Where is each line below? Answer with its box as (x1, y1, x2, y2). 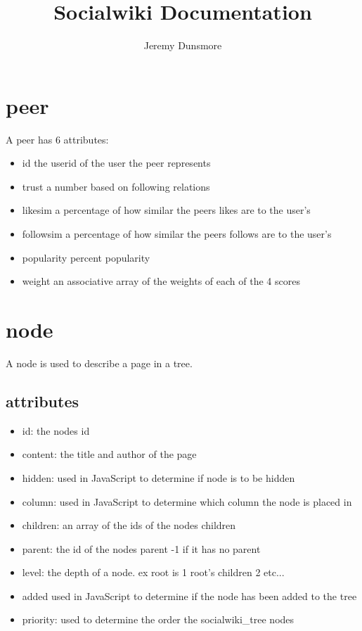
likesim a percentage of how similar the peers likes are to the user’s (22, 203, 311, 217)
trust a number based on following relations (22, 179, 210, 193)
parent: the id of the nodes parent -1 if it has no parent (22, 541, 261, 556)
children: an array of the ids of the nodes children (22, 518, 236, 533)
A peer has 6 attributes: (6, 132, 109, 146)
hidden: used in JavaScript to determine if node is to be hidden (22, 470, 295, 485)
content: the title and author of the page (22, 447, 197, 461)
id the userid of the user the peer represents (22, 155, 211, 170)
